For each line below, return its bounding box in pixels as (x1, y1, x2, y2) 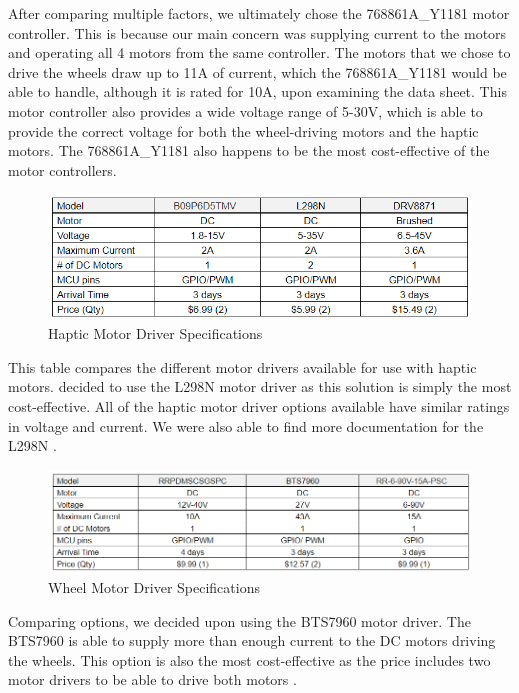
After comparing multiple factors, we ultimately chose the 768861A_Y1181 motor (8, 3, 510, 23)
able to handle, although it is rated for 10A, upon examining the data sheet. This (8, 81, 507, 102)
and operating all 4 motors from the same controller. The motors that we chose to (8, 42, 511, 63)
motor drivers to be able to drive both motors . (8, 669, 297, 690)
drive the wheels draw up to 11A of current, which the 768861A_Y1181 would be (8, 61, 507, 82)
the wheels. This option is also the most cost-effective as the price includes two (8, 649, 491, 670)
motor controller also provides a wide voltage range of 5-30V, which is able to (8, 100, 483, 121)
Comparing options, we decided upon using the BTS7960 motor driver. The (8, 610, 471, 631)
